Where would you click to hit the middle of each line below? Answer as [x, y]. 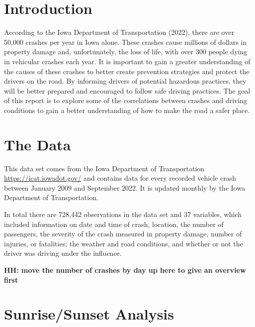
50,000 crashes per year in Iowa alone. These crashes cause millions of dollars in [126, 42]
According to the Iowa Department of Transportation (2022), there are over [119, 32]
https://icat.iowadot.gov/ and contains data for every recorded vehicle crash [120, 178]
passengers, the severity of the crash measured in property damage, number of [123, 234]
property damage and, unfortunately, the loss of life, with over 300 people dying [126, 52]
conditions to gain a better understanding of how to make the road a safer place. [127, 110]
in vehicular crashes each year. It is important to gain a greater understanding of [127, 61]
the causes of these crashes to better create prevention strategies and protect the [127, 71]
